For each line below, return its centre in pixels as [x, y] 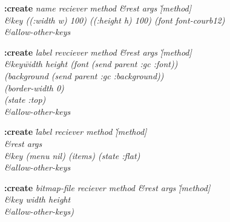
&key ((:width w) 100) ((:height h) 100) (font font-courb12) [115, 20]
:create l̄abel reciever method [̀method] [76, 132]
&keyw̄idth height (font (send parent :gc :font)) [91, 64]
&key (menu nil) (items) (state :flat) [72, 155]
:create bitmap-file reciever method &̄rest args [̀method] [107, 187]
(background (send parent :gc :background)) [84, 75]
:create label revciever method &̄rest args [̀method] [98, 52]
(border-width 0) [34, 87]
